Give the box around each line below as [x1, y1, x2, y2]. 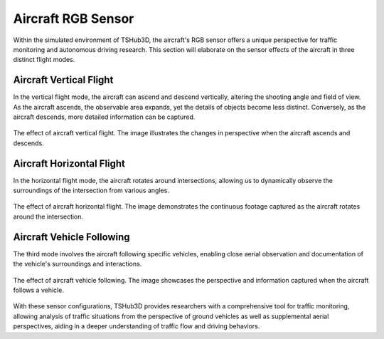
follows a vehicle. [13, 286, 64, 294]
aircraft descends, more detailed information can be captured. [13, 113, 196, 121]
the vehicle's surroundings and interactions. [13, 260, 142, 268]
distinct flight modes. [13, 56, 75, 64]
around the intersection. [13, 212, 84, 221]
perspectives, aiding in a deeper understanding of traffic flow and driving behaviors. [13, 322, 260, 330]
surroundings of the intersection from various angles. [13, 186, 170, 195]
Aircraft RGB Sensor [13, 11, 134, 26]
